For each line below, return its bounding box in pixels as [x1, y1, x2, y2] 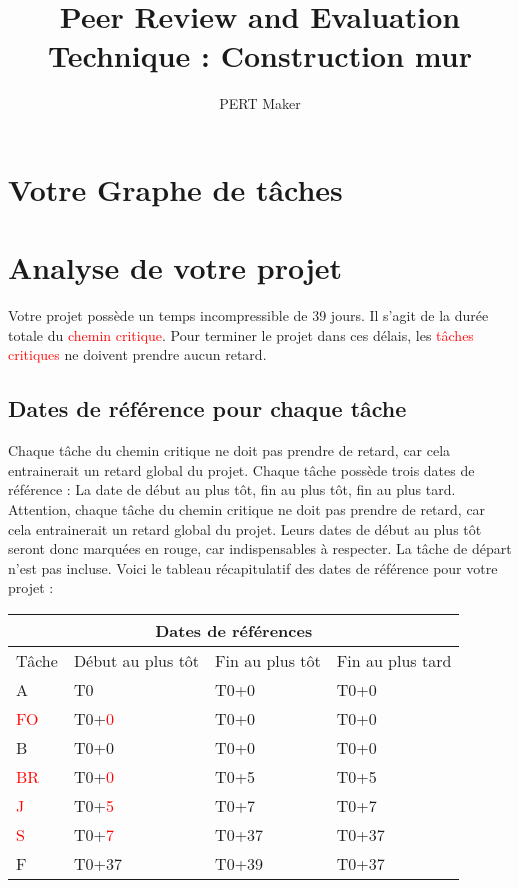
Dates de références [155, 618, 313, 642]
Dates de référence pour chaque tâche [8, 393, 407, 424]
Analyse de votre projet [8, 247, 343, 288]
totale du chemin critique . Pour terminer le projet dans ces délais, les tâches [8, 324, 474, 345]
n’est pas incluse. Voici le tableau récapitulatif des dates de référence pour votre [8, 557, 498, 578]
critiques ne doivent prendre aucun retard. [8, 344, 267, 365]
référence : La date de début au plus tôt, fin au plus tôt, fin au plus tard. [8, 479, 456, 500]
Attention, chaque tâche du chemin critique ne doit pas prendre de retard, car [8, 498, 486, 519]
